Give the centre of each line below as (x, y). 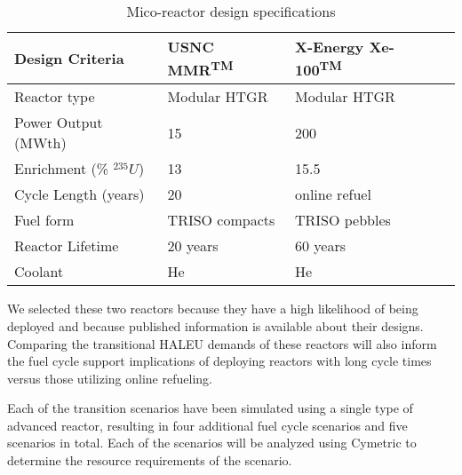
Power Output (59, 123)
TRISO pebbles (343, 220)
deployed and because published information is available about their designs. (215, 325)
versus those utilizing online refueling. (110, 378)
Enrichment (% (62, 169)
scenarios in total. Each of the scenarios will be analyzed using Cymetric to (212, 443)
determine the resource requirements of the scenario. (150, 460)
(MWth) (40, 143)
